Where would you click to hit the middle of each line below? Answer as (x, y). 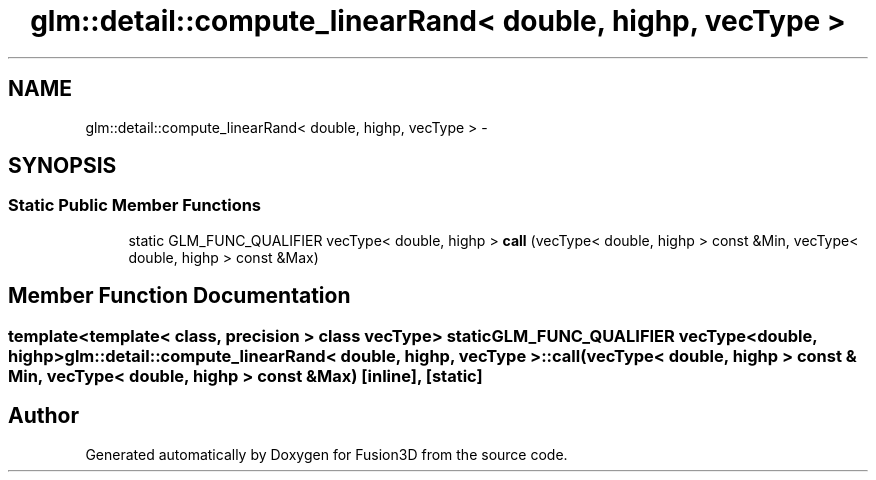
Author (43, 416)
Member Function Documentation (179, 296)
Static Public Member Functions (135, 205)
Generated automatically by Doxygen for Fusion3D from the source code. (326, 454)
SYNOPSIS (62, 166)
